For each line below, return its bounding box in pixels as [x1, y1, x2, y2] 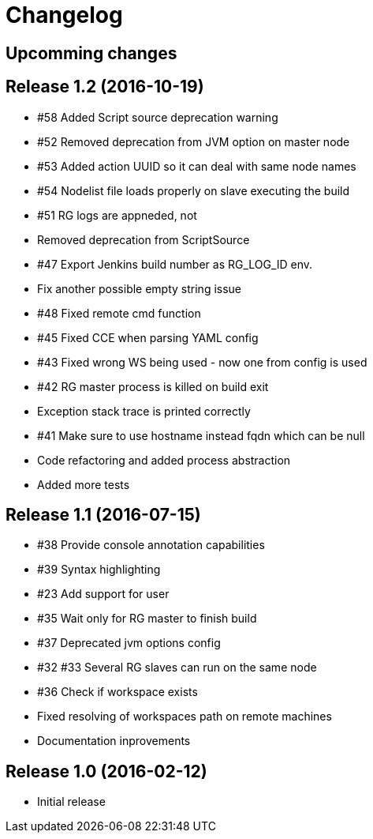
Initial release [37, 795, 106, 809]
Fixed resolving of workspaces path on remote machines [37, 709, 332, 724]
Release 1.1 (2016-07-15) [6, 505, 201, 525]
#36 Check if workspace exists [37, 685, 198, 699]
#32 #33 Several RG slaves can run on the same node [37, 660, 317, 675]
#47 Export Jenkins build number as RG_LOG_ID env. [37, 257, 313, 271]
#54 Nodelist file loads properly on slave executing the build [37, 183, 350, 198]
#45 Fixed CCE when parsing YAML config [37, 330, 259, 344]
